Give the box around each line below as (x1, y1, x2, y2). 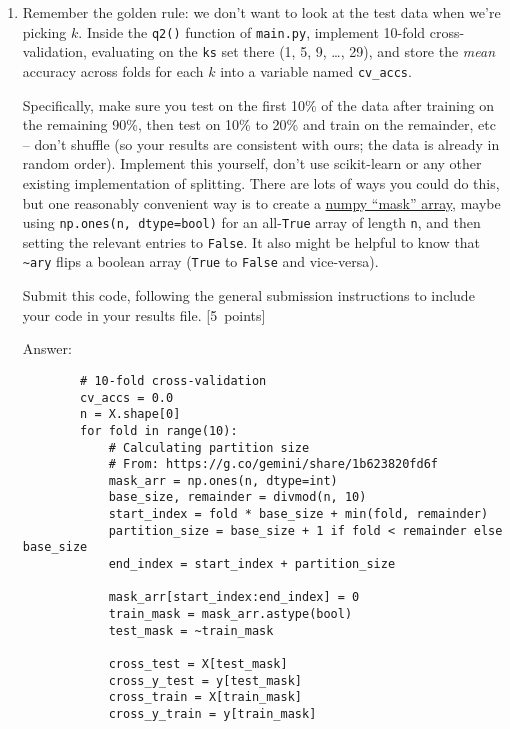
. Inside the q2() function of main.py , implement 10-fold (78, 21, 426, 42)
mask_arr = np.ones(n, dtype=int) (108, 473, 338, 488)
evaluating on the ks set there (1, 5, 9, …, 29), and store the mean (91, 41, 496, 62)
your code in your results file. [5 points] (22, 304, 266, 325)
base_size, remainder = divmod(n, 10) (108, 490, 367, 505)
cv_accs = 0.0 (80, 390, 174, 405)
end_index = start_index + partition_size (108, 557, 396, 572)
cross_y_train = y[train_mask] (108, 707, 317, 721)
